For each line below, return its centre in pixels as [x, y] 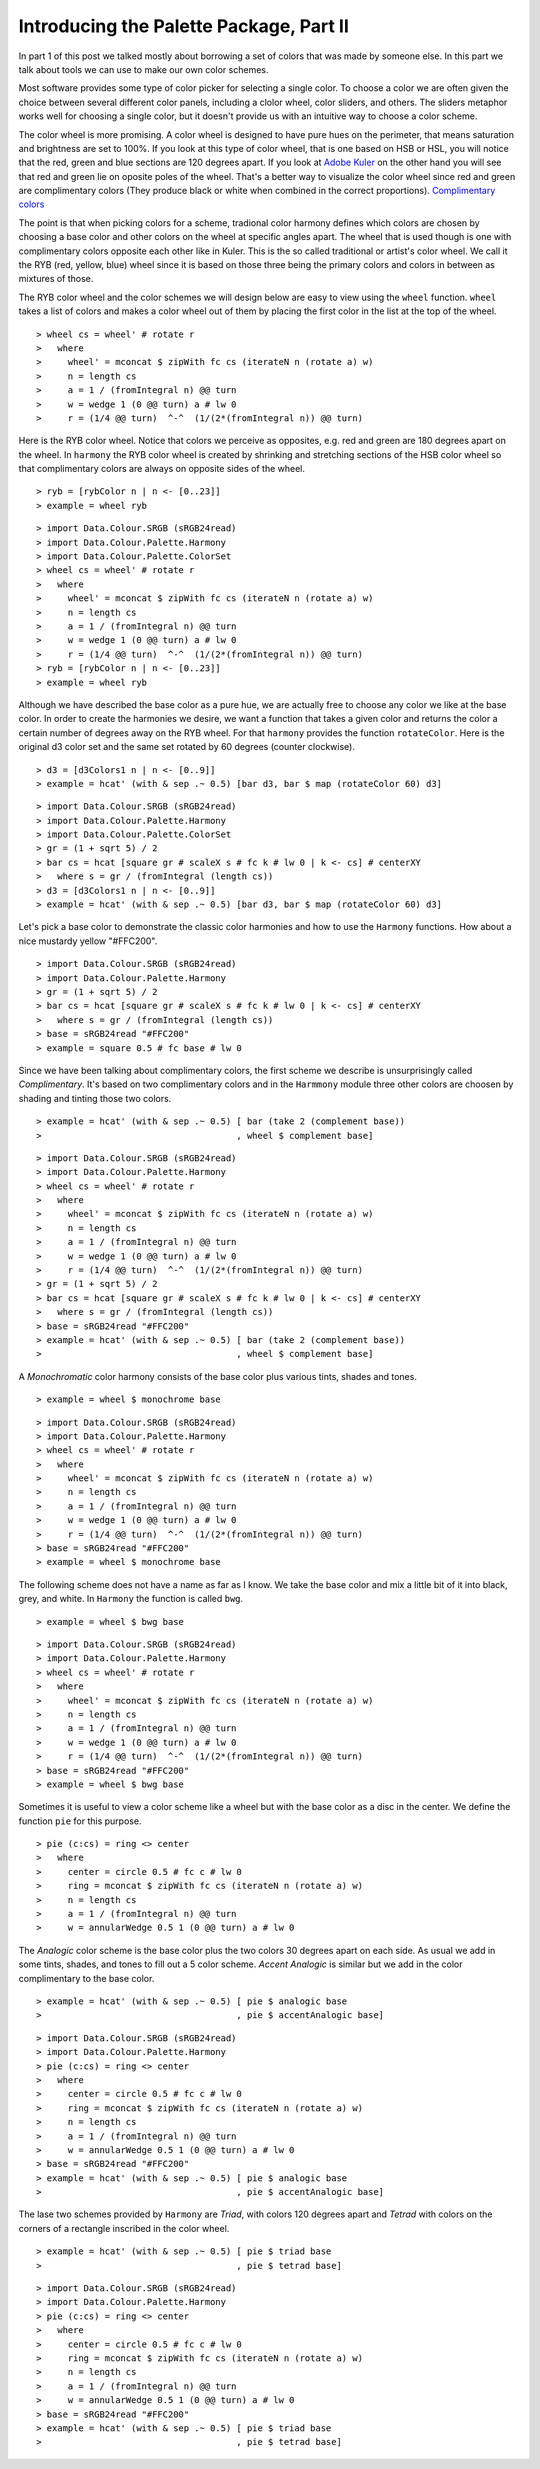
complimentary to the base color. [86, 1978]
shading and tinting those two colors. [95, 1098]
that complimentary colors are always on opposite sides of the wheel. [161, 469]
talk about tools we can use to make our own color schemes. [143, 69]
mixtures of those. [56, 279]
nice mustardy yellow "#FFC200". [88, 941]
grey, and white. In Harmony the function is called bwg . [131, 1599]
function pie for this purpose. [80, 1821]
